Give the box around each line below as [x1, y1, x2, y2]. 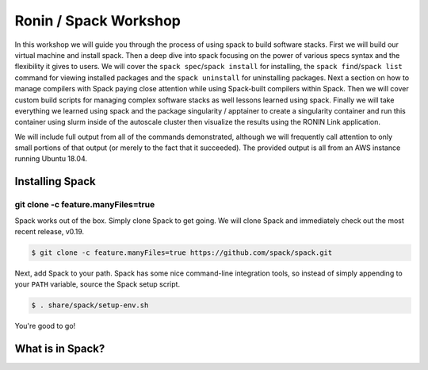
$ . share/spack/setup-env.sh [31, 301, 149, 310]
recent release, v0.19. [14, 227, 85, 236]
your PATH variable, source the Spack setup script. [14, 279, 181, 289]
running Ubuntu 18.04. [14, 154, 87, 164]
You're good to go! [14, 322, 76, 331]
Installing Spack [14, 175, 97, 188]
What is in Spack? [14, 342, 105, 356]
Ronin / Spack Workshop [14, 12, 182, 29]
